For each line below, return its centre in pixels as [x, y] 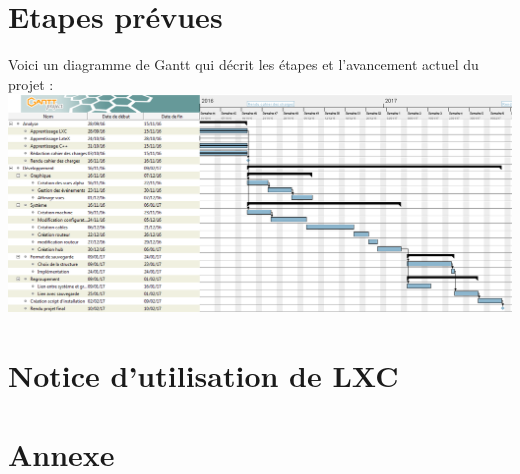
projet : [31, 83]
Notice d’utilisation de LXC [203, 375]
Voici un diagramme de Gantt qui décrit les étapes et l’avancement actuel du [243, 64]
